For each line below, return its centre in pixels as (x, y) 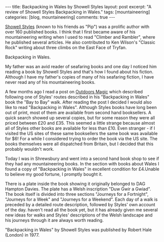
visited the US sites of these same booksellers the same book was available (82, 133)
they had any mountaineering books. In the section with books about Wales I (82, 164)
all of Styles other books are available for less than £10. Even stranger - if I (80, 128)
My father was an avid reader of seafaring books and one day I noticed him (81, 67)
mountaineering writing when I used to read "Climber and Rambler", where (80, 37)
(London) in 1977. (23, 235)
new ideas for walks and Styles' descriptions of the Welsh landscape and (79, 215)
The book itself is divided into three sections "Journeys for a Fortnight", (77, 194)
